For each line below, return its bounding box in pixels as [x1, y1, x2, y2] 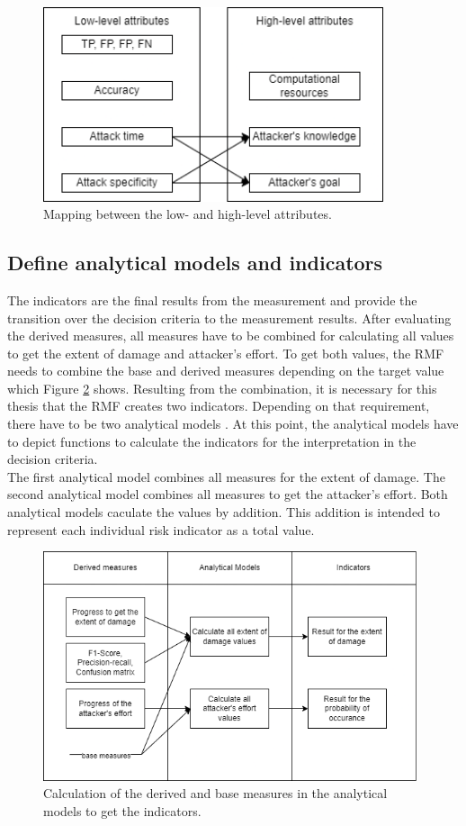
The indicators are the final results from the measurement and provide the [7, 290, 417, 309]
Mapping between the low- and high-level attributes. [43, 204, 332, 223]
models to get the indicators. [43, 802, 202, 821]
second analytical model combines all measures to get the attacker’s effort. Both [7, 485, 448, 504]
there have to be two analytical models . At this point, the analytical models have [7, 414, 459, 433]
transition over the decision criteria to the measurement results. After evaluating [7, 308, 452, 327]
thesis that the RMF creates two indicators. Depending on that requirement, [7, 396, 430, 415]
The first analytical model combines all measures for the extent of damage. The [7, 467, 445, 486]
